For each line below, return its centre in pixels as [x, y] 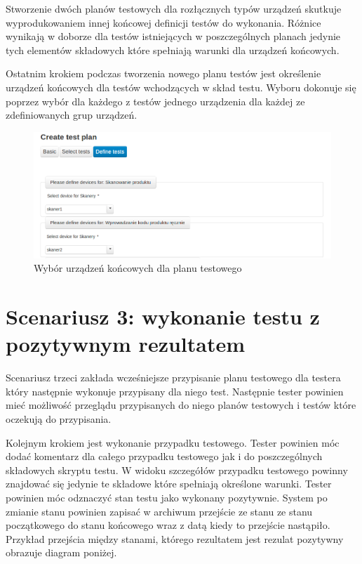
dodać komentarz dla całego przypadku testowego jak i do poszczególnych [164, 456]
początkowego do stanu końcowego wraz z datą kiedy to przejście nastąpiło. [168, 525]
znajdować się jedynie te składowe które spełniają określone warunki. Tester [169, 484]
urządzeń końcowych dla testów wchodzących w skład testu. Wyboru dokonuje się [181, 87]
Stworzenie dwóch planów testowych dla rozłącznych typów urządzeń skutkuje [174, 8]
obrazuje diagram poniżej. [61, 552]
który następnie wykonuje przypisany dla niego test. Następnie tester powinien [175, 391]
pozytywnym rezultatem [126, 344]
